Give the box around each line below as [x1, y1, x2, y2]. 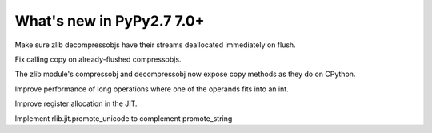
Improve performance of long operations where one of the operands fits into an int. [14, 84, 289, 94]
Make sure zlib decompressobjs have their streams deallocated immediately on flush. [14, 40, 296, 50]
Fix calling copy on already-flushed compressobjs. [14, 54, 182, 64]
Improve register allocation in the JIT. [14, 99, 138, 108]
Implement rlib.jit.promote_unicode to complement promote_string [14, 113, 233, 123]
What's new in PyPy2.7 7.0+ [14, 12, 205, 30]
